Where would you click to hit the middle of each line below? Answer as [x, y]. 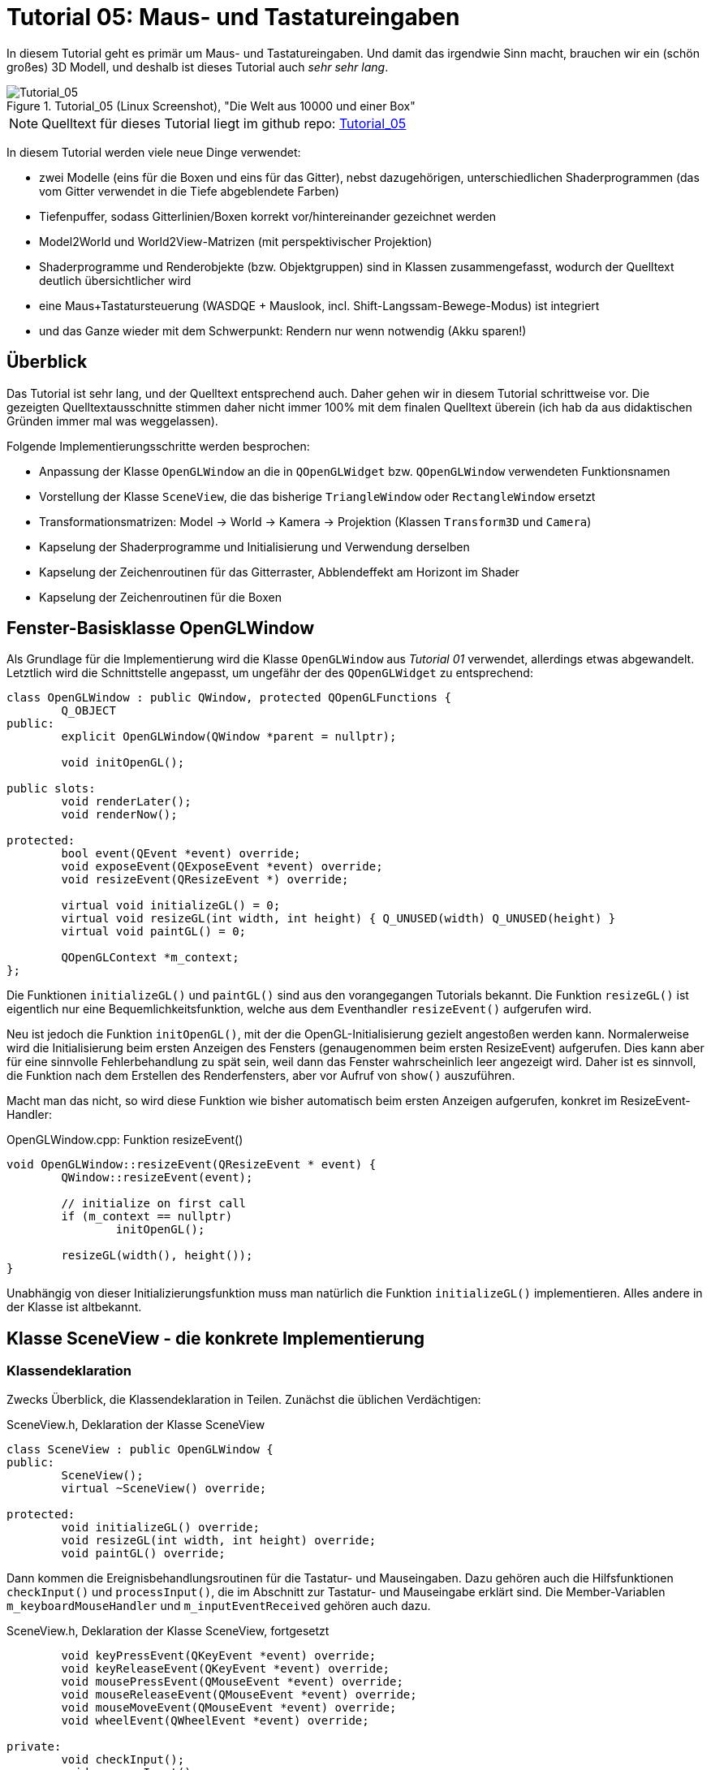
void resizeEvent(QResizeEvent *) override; [205, 880]
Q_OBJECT [88, 711]
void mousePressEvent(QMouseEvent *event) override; [232, 1681]
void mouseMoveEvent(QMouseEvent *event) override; [229, 1707]
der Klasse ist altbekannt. [74, 1307]
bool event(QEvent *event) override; [181, 854]
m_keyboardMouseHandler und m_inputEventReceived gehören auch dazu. [219, 1605]
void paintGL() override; [143, 1553]
